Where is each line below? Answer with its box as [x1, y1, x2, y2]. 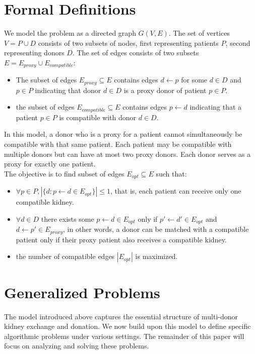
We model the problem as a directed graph [4, 28, 136, 38]
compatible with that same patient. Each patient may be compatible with [4, 139, 232, 149]
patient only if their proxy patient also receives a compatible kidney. [16, 234, 227, 244]
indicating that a [189, 102, 242, 112]
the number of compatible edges [16, 251, 115, 261]
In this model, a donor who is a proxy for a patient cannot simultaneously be [4, 129, 242, 139]
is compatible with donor [59, 112, 137, 122]
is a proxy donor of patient [123, 84, 207, 95]
